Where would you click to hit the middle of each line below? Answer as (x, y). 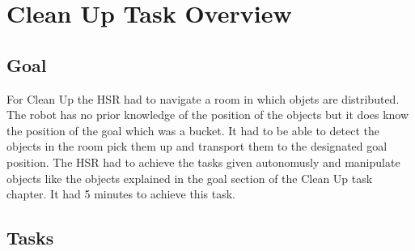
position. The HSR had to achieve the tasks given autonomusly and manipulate (203, 162)
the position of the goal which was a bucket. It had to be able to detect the (193, 130)
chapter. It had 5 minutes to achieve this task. (121, 194)
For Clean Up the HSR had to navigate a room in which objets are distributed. (203, 98)
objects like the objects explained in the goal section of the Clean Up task (190, 178)
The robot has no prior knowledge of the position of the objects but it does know (208, 115)
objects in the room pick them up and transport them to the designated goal (197, 146)
